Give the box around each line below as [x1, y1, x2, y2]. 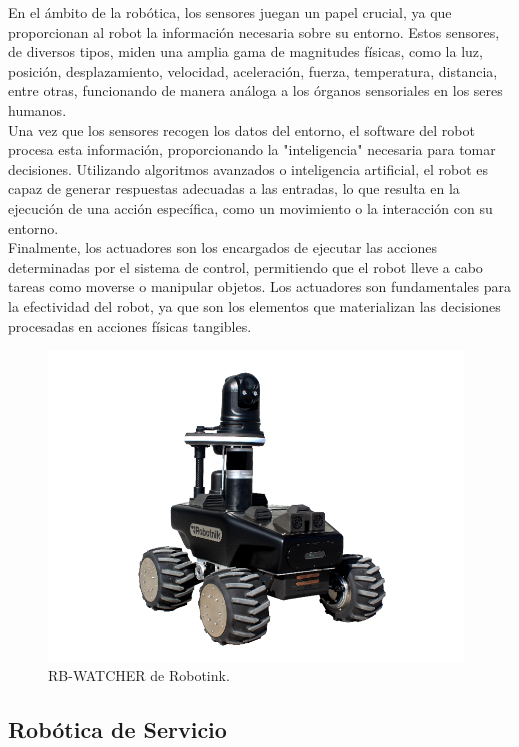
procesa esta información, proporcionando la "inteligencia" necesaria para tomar [8, 139, 496, 160]
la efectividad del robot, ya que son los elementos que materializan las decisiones [8, 295, 501, 316]
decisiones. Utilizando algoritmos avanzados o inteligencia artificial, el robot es [8, 158, 488, 179]
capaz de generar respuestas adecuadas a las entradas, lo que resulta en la [8, 178, 460, 199]
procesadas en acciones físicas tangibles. [8, 315, 252, 336]
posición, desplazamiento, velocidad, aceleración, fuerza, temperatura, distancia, [8, 60, 498, 81]
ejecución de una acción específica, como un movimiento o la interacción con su [8, 197, 493, 218]
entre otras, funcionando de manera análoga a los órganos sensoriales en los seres [8, 80, 503, 101]
